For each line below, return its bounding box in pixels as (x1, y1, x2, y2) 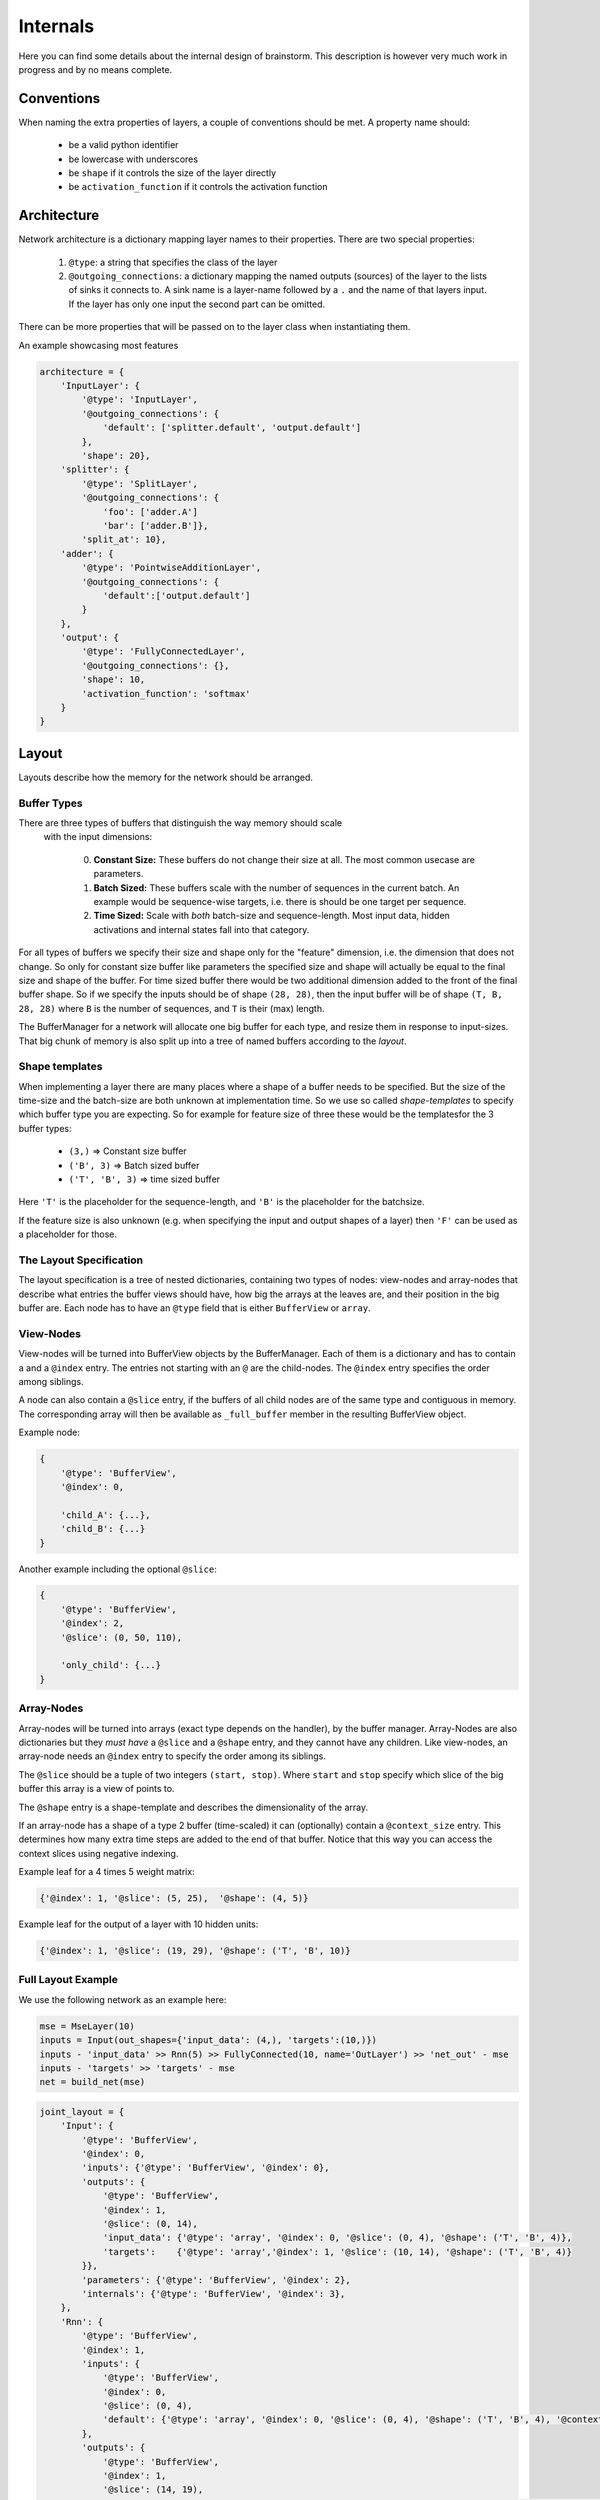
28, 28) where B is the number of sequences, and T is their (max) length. (18, 1002, 325, 1014)
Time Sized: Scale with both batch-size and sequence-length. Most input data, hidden (93, 910, 450, 922)
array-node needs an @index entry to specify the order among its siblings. (18, 1750, 327, 1762)
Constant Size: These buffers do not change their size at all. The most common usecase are (93, 853, 475, 865)
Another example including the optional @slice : (18, 1563, 217, 1575)
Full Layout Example (18, 1973, 119, 1987)
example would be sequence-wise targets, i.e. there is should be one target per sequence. (93, 896, 467, 907)
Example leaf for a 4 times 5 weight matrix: (18, 1866, 195, 1878)
